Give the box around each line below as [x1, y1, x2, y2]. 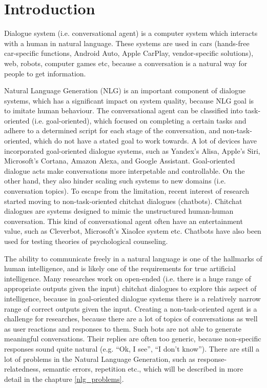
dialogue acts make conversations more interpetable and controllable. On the [4, 165, 245, 176]
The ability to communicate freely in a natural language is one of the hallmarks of [4, 253, 262, 263]
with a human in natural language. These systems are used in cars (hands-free [4, 37, 250, 48]
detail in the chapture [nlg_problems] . [4, 373, 124, 384]
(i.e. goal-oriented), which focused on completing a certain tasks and [32, 115, 247, 126]
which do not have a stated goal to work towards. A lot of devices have [33, 135, 257, 146]
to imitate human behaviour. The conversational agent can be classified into [4, 105, 243, 116]
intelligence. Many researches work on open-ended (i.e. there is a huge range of [4, 273, 251, 283]
